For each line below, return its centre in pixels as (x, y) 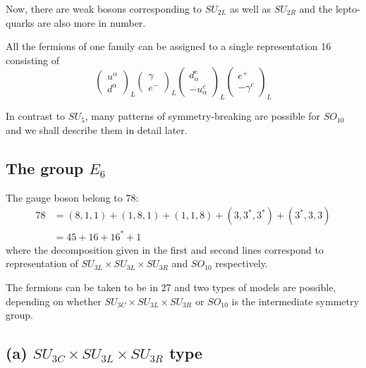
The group (45, 167)
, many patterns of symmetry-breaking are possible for (203, 116)
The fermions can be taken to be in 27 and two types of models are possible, (171, 287)
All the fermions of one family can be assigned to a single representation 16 (169, 46)
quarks (20, 22)
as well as (250, 8)
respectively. (242, 263)
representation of (42, 263)
